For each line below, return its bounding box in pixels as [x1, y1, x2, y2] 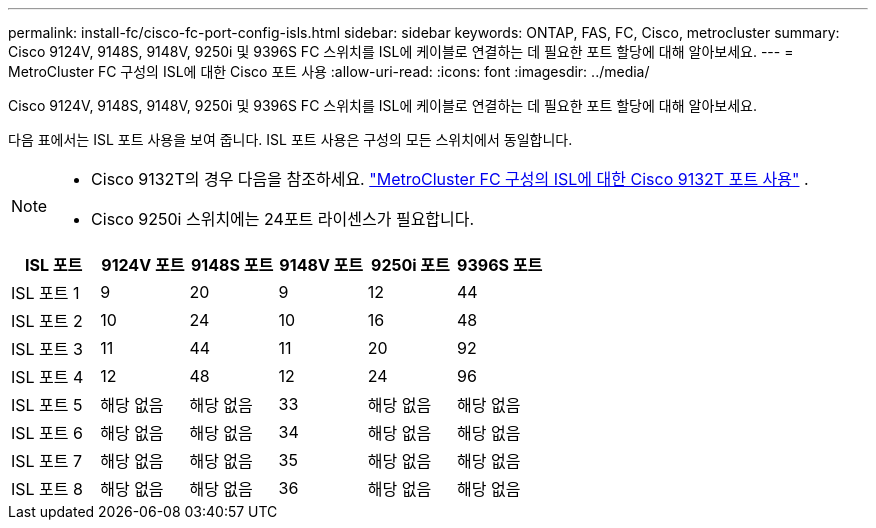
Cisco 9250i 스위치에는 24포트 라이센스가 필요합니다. [91, 209, 475, 229]
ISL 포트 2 [11, 311, 83, 331]
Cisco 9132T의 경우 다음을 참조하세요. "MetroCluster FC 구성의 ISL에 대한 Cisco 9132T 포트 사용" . [91, 169, 809, 189]
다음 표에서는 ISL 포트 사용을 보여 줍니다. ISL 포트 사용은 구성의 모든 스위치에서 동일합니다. [8, 131, 573, 148]
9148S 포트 [190, 255, 274, 275]
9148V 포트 [279, 255, 364, 275]
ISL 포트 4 [11, 367, 84, 387]
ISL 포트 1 [11, 283, 80, 303]
